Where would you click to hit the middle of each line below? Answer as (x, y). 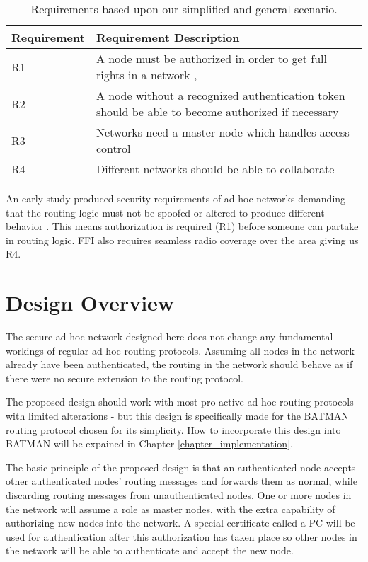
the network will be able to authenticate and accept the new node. (150, 550)
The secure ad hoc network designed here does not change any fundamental (169, 337)
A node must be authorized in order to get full (211, 58)
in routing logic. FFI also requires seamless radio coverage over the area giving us (182, 240)
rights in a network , (146, 75)
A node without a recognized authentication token (220, 95)
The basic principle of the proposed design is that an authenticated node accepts (181, 467)
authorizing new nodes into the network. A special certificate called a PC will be (180, 523)
